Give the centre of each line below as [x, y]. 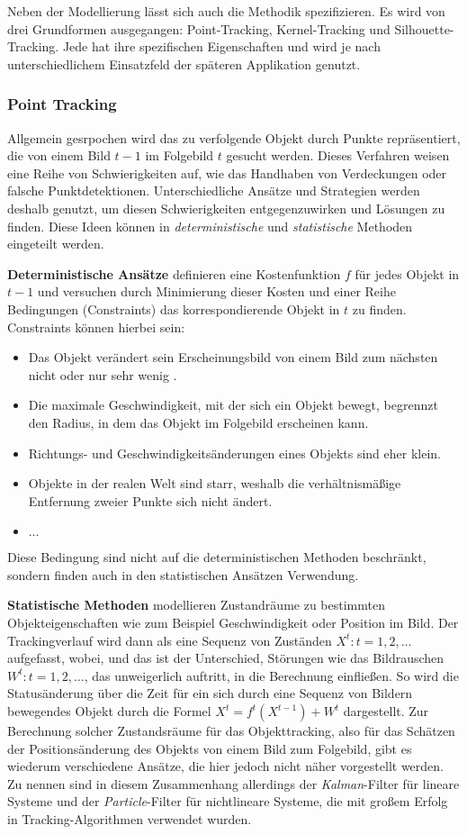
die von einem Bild [59, 155]
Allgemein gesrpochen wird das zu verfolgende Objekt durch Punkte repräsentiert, [234, 137]
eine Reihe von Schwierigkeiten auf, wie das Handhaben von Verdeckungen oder [227, 172]
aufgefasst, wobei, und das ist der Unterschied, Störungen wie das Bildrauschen [226, 658]
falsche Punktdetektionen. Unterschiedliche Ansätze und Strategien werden [214, 190]
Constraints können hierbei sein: [96, 326]
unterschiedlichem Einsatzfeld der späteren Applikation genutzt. [184, 63]
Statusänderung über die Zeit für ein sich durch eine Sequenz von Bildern [210, 693]
